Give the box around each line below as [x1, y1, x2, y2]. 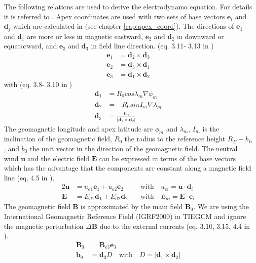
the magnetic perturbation [4, 220, 84, 231]
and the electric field [27, 153, 90, 163]
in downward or [177, 31, 224, 41]
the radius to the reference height [124, 133, 225, 144]
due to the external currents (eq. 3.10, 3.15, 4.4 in [99, 220, 250, 231]
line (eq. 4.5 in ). [4, 172, 55, 182]
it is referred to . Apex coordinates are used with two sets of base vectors [4, 11, 225, 21]
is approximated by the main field [80, 201, 183, 212]
